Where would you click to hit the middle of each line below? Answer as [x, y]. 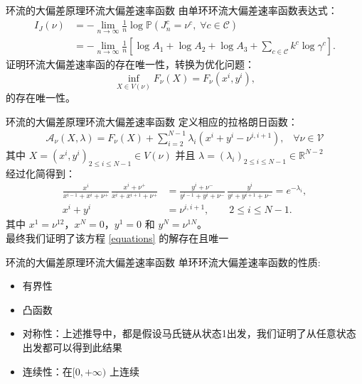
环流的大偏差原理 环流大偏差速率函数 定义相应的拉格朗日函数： [152, 121]
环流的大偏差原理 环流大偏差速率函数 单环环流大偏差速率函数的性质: [163, 262]
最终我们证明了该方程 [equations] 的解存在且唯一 [117, 238]
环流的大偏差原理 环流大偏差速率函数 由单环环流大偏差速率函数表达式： [172, 10]
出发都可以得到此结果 [72, 347]
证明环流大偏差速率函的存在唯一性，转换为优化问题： [130, 64]
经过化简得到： [41, 173]
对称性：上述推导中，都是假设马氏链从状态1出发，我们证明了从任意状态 [189, 333]
